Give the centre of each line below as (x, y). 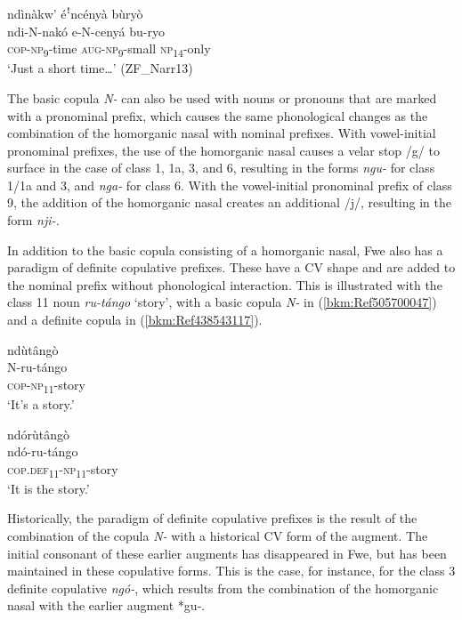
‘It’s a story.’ (41, 403)
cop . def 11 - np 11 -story (63, 470)
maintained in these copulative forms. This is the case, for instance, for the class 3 (231, 571)
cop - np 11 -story (46, 385)
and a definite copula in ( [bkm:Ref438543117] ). (135, 320)
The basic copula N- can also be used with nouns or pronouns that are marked (222, 97)
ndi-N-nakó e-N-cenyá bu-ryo (86, 31)
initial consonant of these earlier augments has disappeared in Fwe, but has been (227, 553)
